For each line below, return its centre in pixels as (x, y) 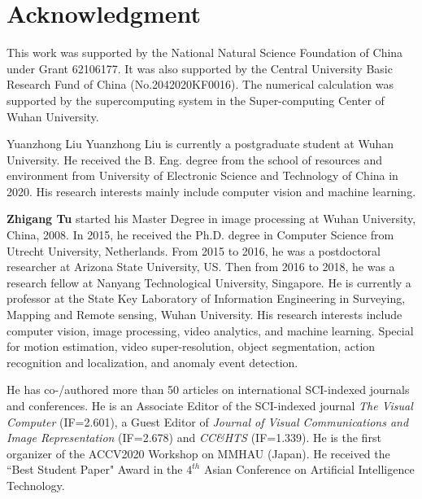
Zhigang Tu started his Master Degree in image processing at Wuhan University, (211, 219)
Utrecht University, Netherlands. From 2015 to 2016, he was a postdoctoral (194, 250)
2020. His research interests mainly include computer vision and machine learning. (211, 191)
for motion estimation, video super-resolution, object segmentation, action (191, 346)
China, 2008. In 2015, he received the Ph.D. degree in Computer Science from (200, 235)
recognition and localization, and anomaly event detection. (152, 362)
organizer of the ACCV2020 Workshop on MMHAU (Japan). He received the (198, 453)
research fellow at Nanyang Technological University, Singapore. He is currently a (209, 282)
